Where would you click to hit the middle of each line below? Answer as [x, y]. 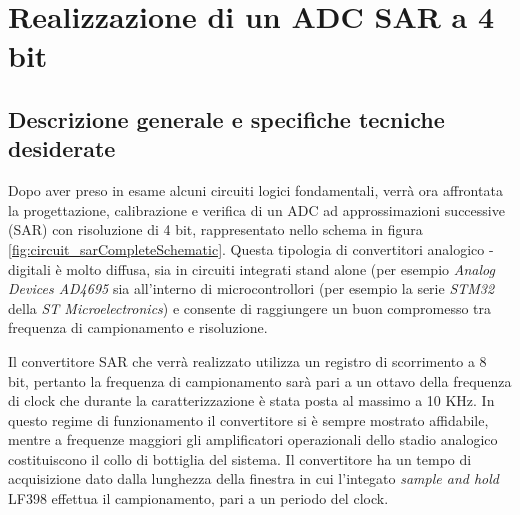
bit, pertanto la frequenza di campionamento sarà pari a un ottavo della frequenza [260, 380]
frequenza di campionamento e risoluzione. [138, 327]
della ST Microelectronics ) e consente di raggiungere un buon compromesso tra [250, 307]
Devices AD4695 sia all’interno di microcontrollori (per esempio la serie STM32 [251, 288]
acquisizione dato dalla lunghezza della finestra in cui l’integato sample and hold [253, 478]
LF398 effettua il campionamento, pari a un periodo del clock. [198, 498]
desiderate [62, 148]
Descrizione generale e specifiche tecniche [226, 118]
